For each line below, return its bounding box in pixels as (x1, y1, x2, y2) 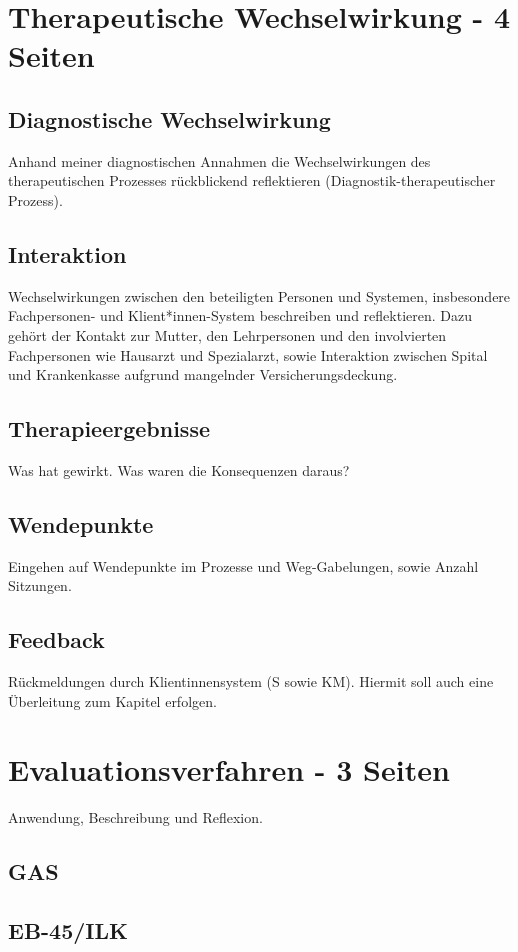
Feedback (8, 624, 105, 655)
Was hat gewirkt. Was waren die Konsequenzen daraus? (8, 459, 350, 480)
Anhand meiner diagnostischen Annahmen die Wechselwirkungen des (8, 150, 431, 171)
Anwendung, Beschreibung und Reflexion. (8, 807, 263, 828)
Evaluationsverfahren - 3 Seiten (8, 749, 450, 790)
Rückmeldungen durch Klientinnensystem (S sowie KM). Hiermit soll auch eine (8, 671, 494, 692)
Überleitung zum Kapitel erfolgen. (8, 690, 217, 711)
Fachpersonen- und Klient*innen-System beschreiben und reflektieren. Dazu (8, 305, 472, 326)
